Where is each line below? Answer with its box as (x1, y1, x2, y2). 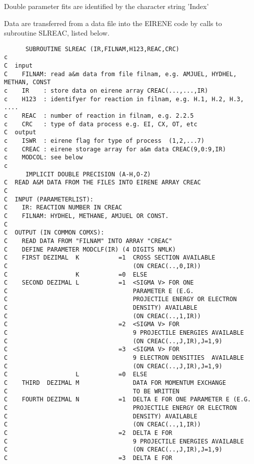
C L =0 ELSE (4, 371, 147, 378)
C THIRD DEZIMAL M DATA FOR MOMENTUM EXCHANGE (4, 379, 226, 387)
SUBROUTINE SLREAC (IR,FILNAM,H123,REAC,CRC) (25, 45, 179, 53)
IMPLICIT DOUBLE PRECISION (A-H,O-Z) (25, 170, 151, 178)
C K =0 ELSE (4, 271, 147, 278)
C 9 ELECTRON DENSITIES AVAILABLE (4, 354, 244, 362)
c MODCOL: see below (4, 154, 83, 161)
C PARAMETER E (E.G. (4, 287, 194, 295)
